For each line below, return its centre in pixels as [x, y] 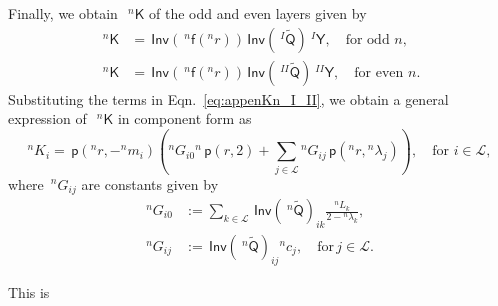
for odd [367, 39]
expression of [47, 118]
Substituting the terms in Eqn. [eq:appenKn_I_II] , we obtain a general [228, 98]
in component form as [184, 118]
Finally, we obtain [63, 13]
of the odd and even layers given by [258, 13]
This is [29, 291]
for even [379, 72]
